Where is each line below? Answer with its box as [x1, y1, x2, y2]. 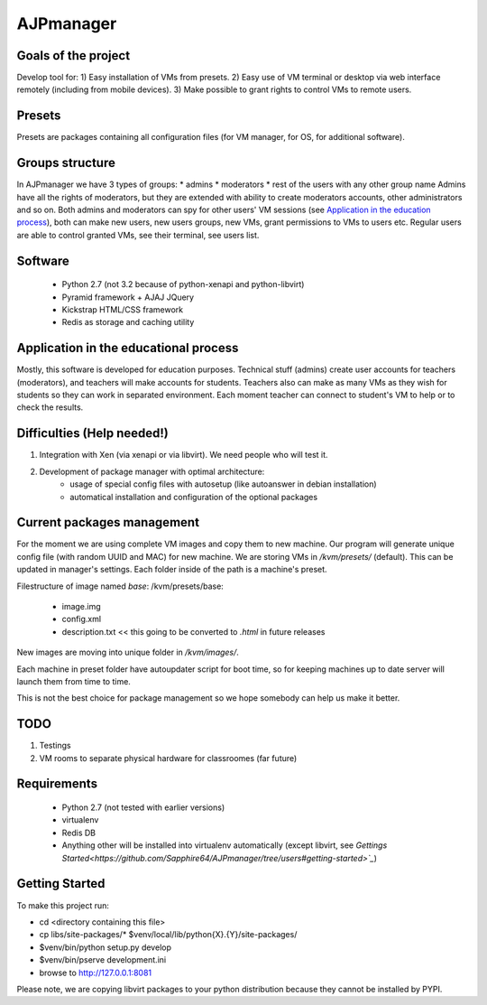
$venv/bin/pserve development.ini [39, 954, 167, 965]
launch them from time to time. [16, 675, 131, 686]
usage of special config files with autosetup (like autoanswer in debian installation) [69, 479, 378, 489]
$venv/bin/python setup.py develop [39, 942, 171, 953]
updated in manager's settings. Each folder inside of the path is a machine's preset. [16, 564, 328, 575]
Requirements [16, 777, 98, 792]
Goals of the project [16, 48, 131, 63]
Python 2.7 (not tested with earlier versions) [61, 802, 225, 813]
